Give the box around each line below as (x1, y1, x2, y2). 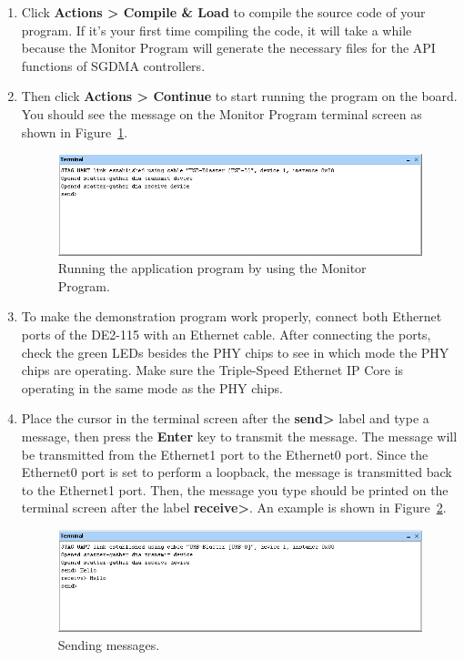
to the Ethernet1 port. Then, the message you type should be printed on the (21, 480, 449, 499)
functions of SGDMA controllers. (21, 56, 206, 75)
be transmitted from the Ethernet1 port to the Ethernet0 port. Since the (21, 444, 429, 463)
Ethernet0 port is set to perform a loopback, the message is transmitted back (21, 462, 452, 482)
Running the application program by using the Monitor (57, 259, 367, 278)
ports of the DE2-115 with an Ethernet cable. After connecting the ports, (21, 325, 431, 344)
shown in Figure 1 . (21, 122, 128, 141)
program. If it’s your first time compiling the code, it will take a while (21, 20, 412, 39)
